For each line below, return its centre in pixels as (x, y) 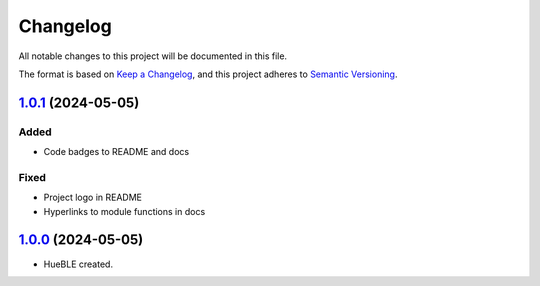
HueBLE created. (78, 264)
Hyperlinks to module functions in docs (124, 211)
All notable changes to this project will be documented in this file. (153, 56)
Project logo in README (92, 197)
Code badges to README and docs (116, 152)
